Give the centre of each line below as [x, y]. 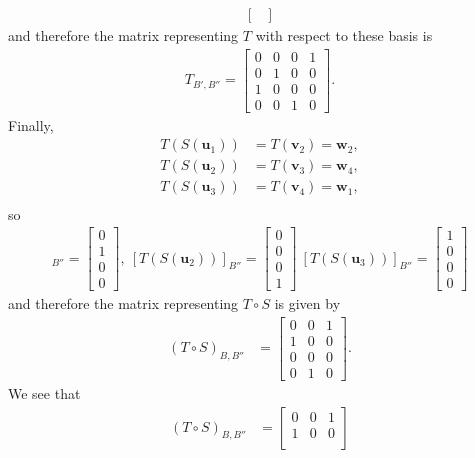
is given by [307, 303]
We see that [44, 393]
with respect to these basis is [344, 35]
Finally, [31, 124]
